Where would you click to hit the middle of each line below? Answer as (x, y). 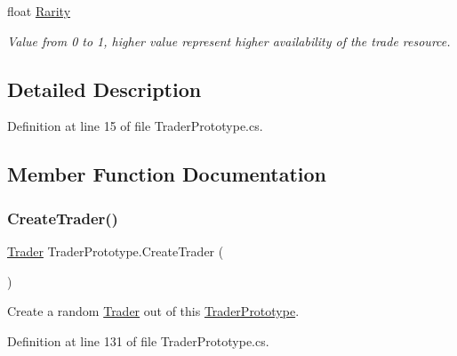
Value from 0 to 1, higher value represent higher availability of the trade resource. (229, 40)
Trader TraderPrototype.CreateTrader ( (116, 251)
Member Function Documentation (167, 174)
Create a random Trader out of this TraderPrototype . (153, 311)
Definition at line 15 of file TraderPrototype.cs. (135, 126)
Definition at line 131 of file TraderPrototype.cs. (138, 340)
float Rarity (39, 11)
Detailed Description (104, 89)
